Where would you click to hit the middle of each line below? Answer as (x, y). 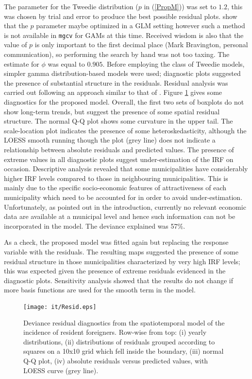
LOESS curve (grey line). (61, 370)
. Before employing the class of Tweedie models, (174, 63)
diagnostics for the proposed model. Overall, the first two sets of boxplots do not (124, 102)
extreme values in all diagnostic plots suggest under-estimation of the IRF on (119, 159)
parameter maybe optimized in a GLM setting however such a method (141, 26)
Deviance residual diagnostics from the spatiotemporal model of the (124, 322)
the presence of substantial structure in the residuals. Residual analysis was (116, 82)
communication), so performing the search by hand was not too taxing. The (117, 54)
